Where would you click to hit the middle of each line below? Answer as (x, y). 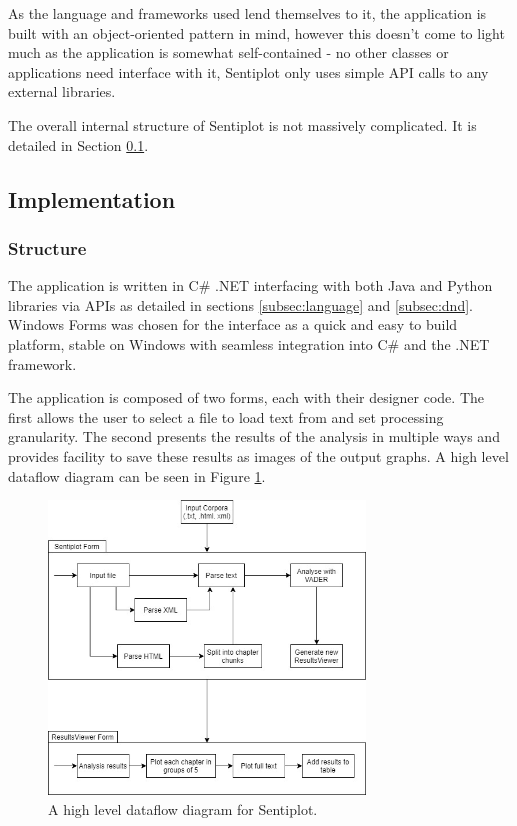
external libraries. (62, 91)
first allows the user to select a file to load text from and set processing (226, 416)
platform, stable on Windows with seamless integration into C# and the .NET (249, 343)
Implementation (92, 198)
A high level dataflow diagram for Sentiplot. (183, 808)
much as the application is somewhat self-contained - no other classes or (228, 52)
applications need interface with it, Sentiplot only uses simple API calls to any (248, 71)
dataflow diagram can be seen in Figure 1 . (137, 475)
